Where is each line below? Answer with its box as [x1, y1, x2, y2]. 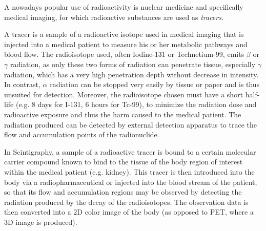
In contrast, [4, 79, 40, 90]
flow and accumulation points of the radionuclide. [4, 129, 159, 140]
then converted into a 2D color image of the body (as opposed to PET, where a [4, 206, 254, 217]
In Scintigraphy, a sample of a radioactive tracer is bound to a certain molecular [4, 146, 256, 157]
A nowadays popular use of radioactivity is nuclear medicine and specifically [4, 2, 243, 12]
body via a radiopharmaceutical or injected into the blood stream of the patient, [4, 176, 257, 187]
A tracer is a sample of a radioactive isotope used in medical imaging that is [4, 29, 244, 39]
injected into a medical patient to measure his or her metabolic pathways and [4, 38, 248, 49]
